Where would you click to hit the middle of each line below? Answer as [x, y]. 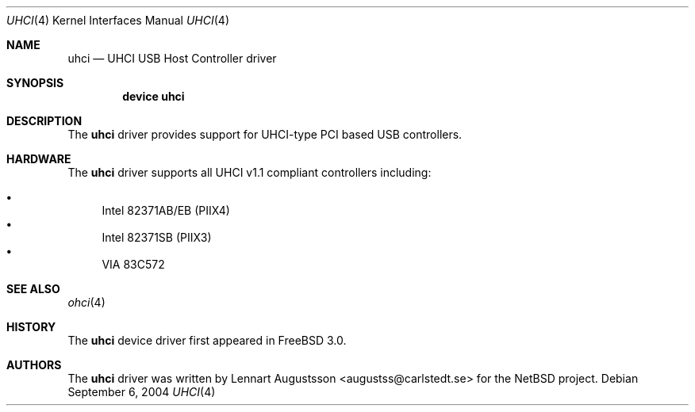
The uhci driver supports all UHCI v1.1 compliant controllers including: [250, 172]
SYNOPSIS [35, 83]
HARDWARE [39, 159]
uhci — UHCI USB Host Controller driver [172, 58]
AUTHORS [34, 365]
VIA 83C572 [133, 264]
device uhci [154, 96]
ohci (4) [86, 302]
